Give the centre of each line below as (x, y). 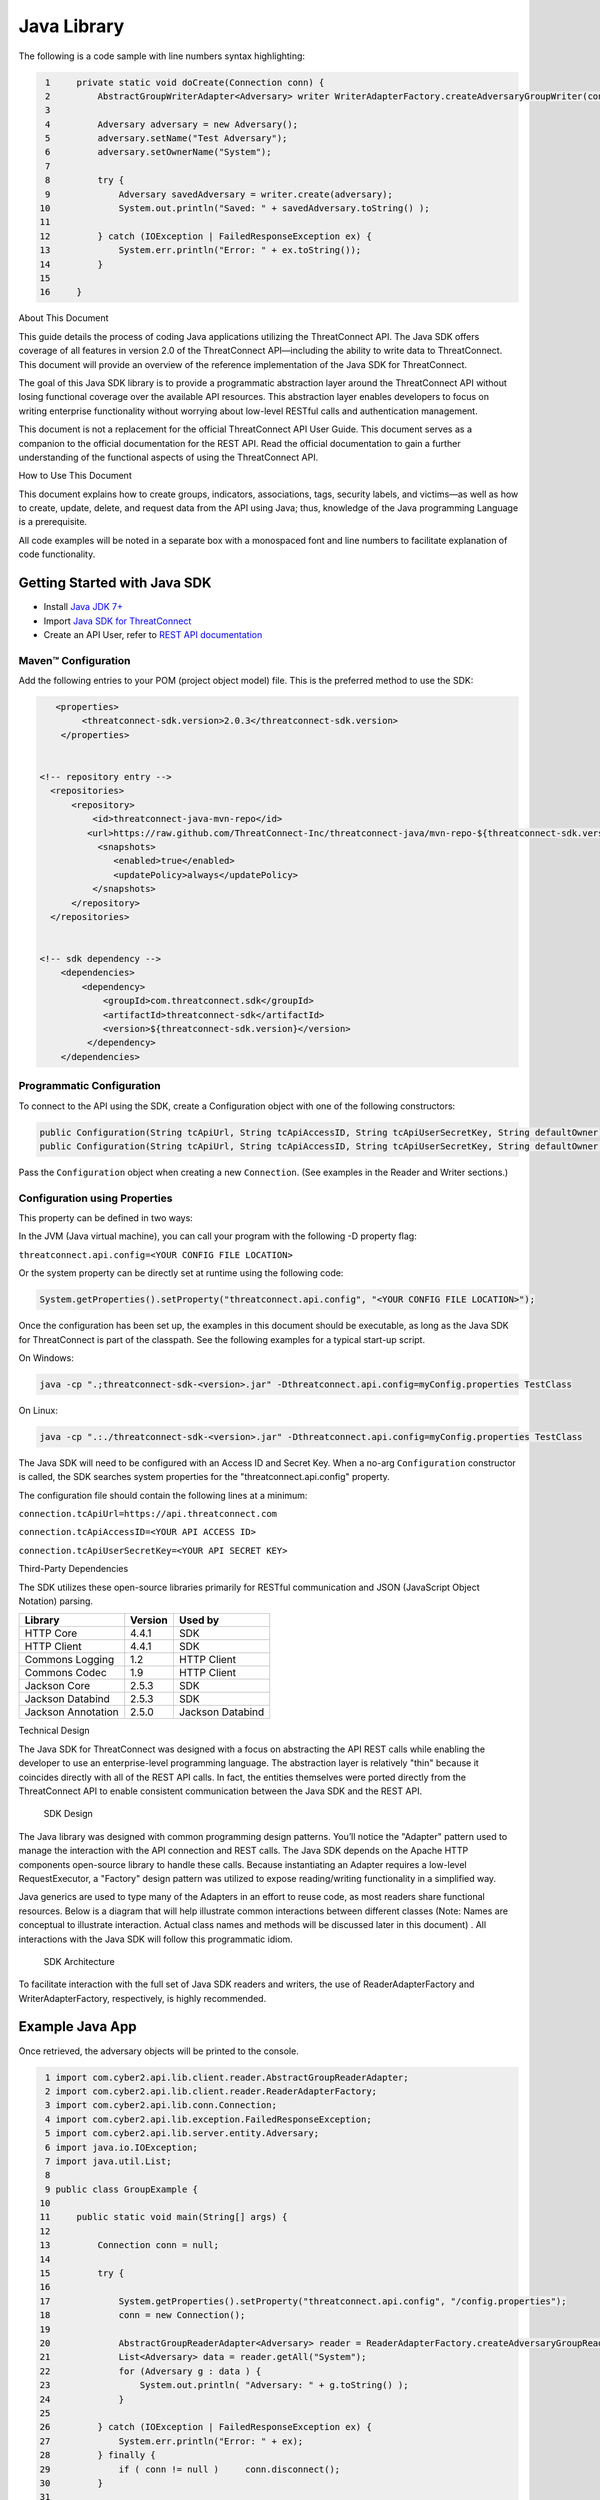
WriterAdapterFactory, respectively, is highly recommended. (142, 1998)
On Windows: (46, 1357)
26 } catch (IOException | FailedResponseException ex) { (205, 2427)
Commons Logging (69, 1660)
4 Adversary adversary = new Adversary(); (172, 124)
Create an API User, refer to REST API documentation (153, 634)
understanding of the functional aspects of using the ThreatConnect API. (168, 457)
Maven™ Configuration (74, 660)
